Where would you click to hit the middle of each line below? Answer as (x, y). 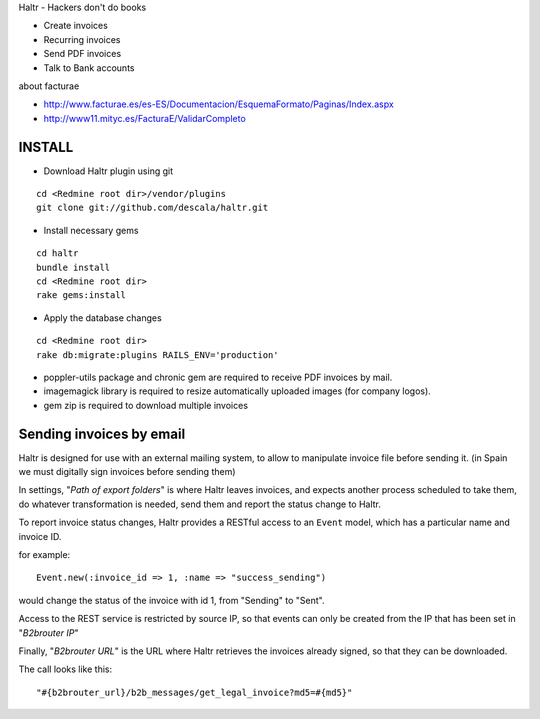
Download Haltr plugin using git (108, 171)
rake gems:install (81, 295)
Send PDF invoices (82, 54)
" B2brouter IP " (48, 632)
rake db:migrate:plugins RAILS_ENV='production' (157, 354)
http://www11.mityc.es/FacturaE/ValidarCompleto (145, 118)
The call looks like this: (65, 669)
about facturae (49, 86)
